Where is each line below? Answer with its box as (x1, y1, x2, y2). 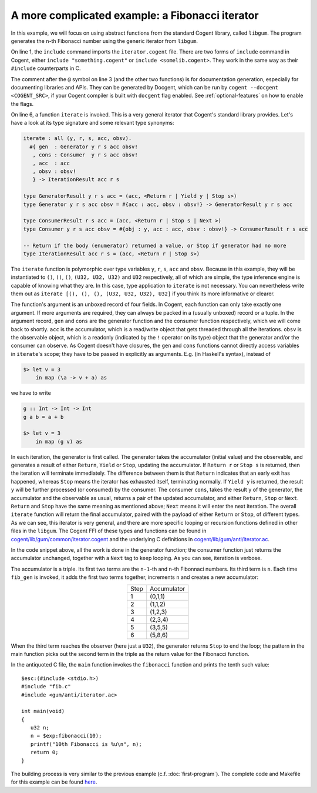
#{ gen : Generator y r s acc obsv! (29, 143, 138, 150)
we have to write (11, 389, 51, 396)
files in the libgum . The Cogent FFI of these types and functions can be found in (11, 527, 207, 535)
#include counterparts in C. (11, 65, 82, 72)
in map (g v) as (35, 438, 82, 445)
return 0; (30, 749, 59, 756)
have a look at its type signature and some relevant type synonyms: (11, 119, 174, 126)
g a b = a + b (23, 414, 64, 420)
